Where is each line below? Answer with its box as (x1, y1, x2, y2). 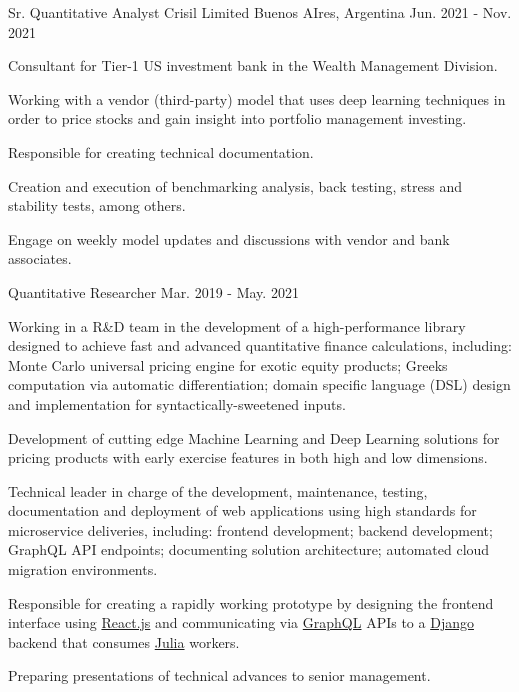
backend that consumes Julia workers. (8, 631, 240, 652)
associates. (8, 248, 72, 269)
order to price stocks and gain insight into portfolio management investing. (8, 108, 467, 129)
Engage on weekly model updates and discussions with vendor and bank (8, 228, 450, 249)
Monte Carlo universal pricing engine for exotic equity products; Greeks (8, 354, 448, 375)
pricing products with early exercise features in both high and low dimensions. (8, 447, 488, 468)
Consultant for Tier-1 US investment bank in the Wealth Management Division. (8, 55, 498, 76)
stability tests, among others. (8, 195, 186, 216)
